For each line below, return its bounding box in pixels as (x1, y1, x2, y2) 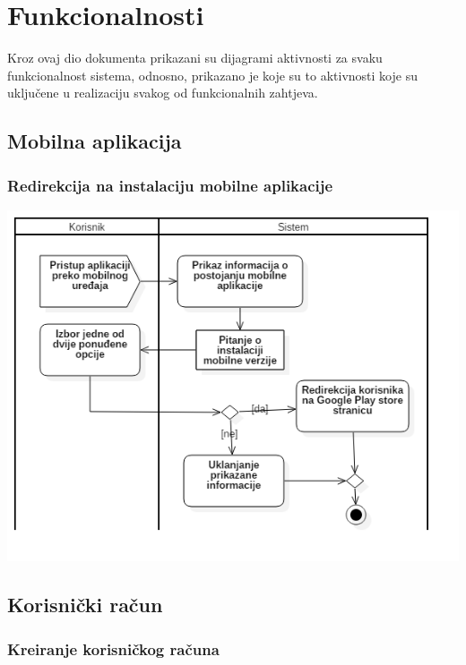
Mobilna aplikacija (7, 127, 182, 155)
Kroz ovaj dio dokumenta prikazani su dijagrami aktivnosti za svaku (7, 48, 383, 67)
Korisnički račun (7, 591, 163, 618)
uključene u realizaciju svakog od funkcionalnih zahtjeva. (7, 83, 318, 102)
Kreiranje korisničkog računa (7, 637, 220, 660)
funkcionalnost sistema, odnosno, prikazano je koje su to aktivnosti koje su (7, 65, 418, 84)
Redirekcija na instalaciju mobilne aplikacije (7, 174, 333, 196)
